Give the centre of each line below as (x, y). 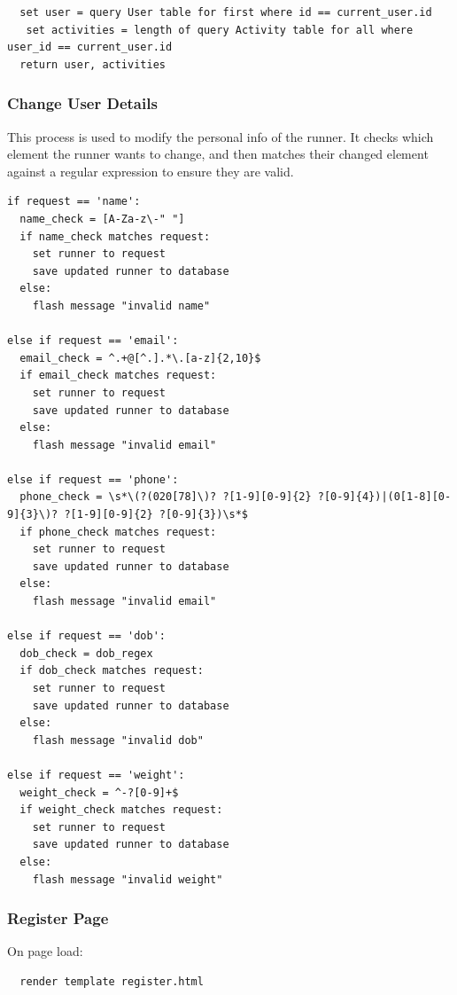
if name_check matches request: (115, 236)
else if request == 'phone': (93, 479)
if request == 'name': (74, 202)
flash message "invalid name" (121, 306)
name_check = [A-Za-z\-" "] (102, 219)
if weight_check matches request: (121, 810)
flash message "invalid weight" (128, 879)
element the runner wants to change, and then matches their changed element (218, 154)
